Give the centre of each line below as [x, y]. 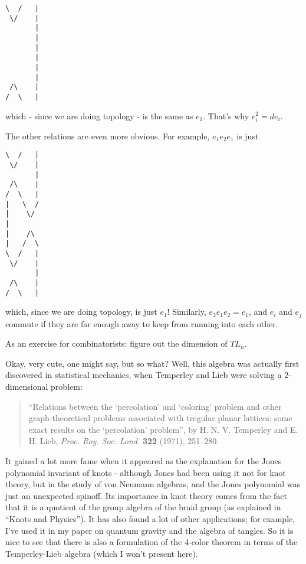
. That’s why [226, 115]
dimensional [27, 386]
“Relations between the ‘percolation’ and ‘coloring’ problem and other [155, 406]
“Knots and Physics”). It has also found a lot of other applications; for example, [150, 518]
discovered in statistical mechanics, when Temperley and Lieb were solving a [144, 375]
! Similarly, [187, 312]
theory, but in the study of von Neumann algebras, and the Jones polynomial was [153, 484]
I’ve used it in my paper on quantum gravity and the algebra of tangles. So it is [149, 530]
